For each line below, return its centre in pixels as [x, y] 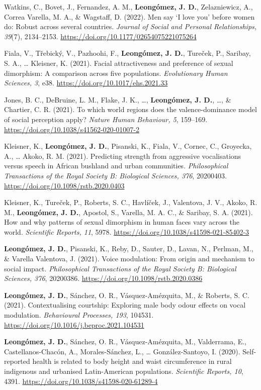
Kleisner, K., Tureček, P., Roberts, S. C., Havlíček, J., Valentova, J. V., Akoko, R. [131, 202]
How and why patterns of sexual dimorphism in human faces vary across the [122, 222]
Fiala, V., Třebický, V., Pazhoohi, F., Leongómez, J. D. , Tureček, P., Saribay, [127, 53]
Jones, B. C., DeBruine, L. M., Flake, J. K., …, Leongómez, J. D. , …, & [118, 99]
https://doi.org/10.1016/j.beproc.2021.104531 [74, 324]
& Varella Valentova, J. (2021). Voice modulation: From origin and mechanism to [129, 259]
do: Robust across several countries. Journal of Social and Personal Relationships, [130, 26]
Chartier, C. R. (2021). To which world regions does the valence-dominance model [130, 109]
